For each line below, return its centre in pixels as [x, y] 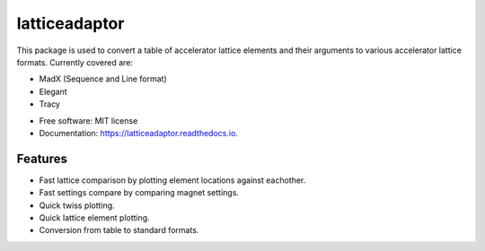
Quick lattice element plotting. [94, 217]
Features [42, 158]
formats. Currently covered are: [75, 62]
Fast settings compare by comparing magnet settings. [139, 193]
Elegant [53, 91]
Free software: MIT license [88, 120]
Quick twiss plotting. [77, 205]
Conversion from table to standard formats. [119, 230]
